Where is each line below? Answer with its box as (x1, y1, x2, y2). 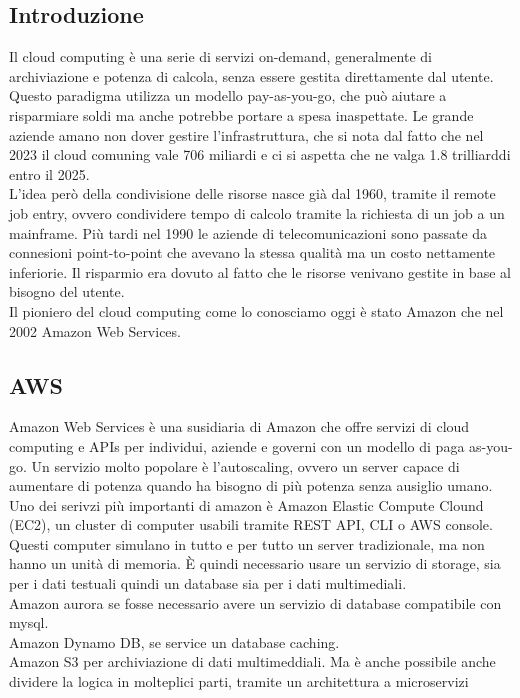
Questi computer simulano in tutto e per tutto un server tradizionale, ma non (9, 533, 485, 554)
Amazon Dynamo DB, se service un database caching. (9, 631, 340, 652)
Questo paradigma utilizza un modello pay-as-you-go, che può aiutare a (9, 85, 447, 106)
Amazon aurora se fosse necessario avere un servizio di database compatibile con (9, 592, 502, 613)
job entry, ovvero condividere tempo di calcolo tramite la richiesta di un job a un (9, 202, 505, 223)
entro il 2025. (9, 163, 90, 184)
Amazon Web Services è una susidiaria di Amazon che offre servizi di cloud (9, 416, 470, 437)
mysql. (9, 612, 49, 633)
